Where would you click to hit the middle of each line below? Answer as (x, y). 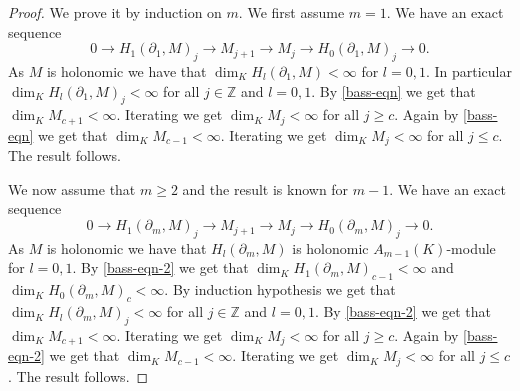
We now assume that (72, 188)
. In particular (468, 70)
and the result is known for (265, 188)
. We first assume (291, 12)
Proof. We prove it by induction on (115, 12)
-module (471, 247)
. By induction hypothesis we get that (280, 289)
